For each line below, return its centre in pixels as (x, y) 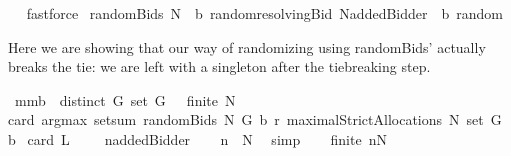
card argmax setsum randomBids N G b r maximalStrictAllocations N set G (255, 119)
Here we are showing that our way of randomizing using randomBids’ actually (247, 46)
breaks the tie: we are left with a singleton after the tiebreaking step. (219, 66)
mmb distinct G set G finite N (125, 99)
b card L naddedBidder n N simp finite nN (197, 138)
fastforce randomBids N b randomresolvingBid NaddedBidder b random (265, 13)
